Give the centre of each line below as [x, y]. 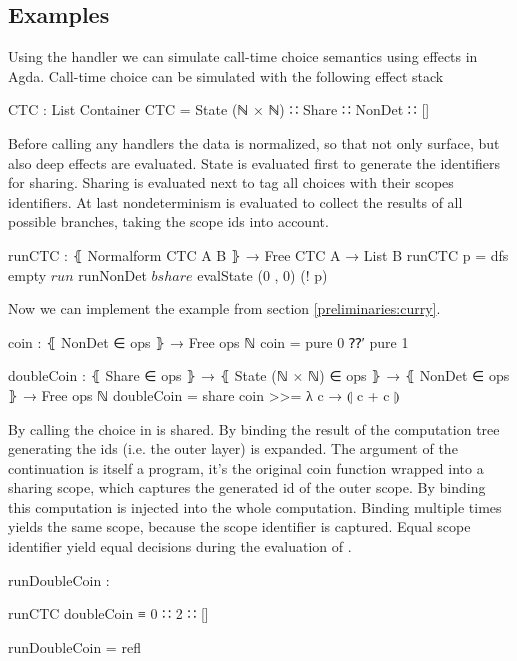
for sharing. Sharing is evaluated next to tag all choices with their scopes [231, 182]
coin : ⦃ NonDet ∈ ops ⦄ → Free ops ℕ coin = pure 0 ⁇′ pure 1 [208, 341]
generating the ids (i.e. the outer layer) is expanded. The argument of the [233, 448]
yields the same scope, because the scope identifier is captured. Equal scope [239, 526]
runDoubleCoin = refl [74, 646]
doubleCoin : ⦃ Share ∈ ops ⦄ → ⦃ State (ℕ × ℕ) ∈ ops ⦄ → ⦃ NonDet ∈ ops [259, 375]
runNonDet [112, 274]
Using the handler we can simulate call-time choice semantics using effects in [243, 56]
